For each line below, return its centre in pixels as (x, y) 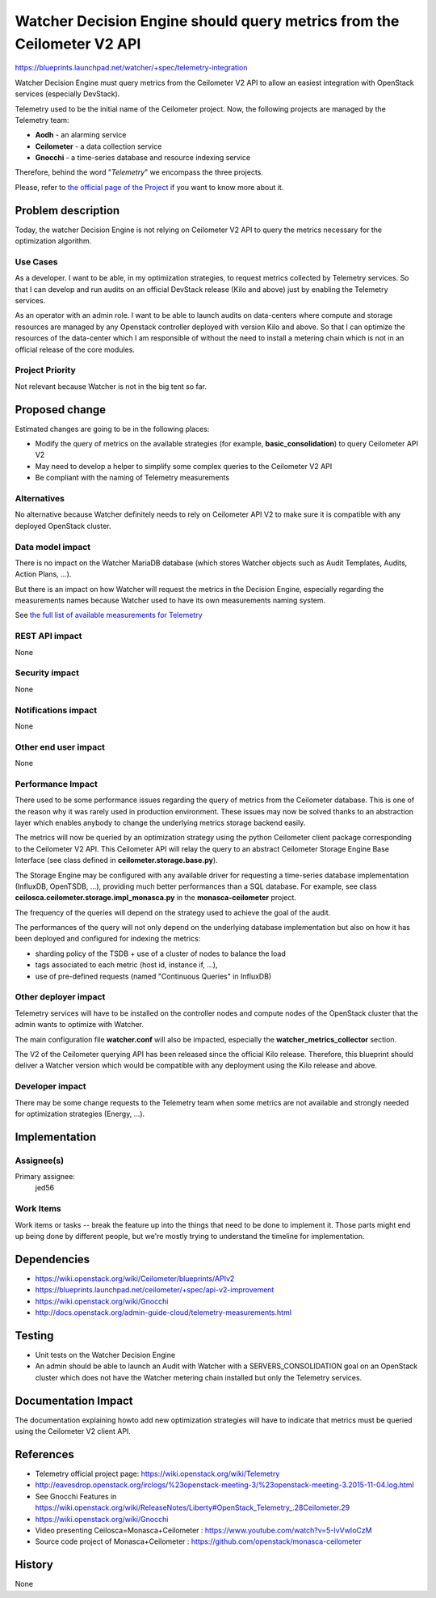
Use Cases (36, 261)
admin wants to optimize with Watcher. (80, 1025)
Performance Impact (57, 784)
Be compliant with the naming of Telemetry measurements (132, 478)
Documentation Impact (74, 1400)
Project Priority (45, 370)
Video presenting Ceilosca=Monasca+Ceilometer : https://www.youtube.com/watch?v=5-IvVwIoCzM (203, 1530)
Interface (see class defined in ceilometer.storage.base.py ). (116, 860)
